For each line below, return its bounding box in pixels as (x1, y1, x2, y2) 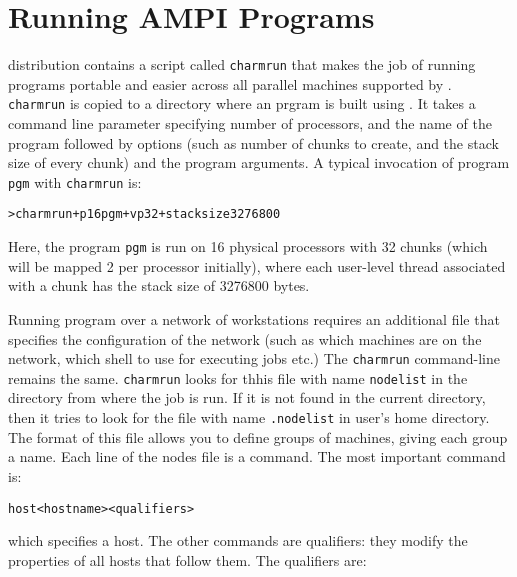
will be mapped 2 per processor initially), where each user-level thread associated (8, 255, 506, 276)
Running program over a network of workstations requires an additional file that (8, 308, 500, 329)
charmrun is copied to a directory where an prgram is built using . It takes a (8, 93, 476, 114)
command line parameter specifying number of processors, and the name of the (8, 113, 492, 134)
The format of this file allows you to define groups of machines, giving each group (8, 426, 508, 447)
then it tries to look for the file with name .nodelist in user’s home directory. (8, 407, 490, 428)
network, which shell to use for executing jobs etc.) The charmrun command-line (8, 348, 500, 369)
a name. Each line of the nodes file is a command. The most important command (8, 446, 506, 467)
